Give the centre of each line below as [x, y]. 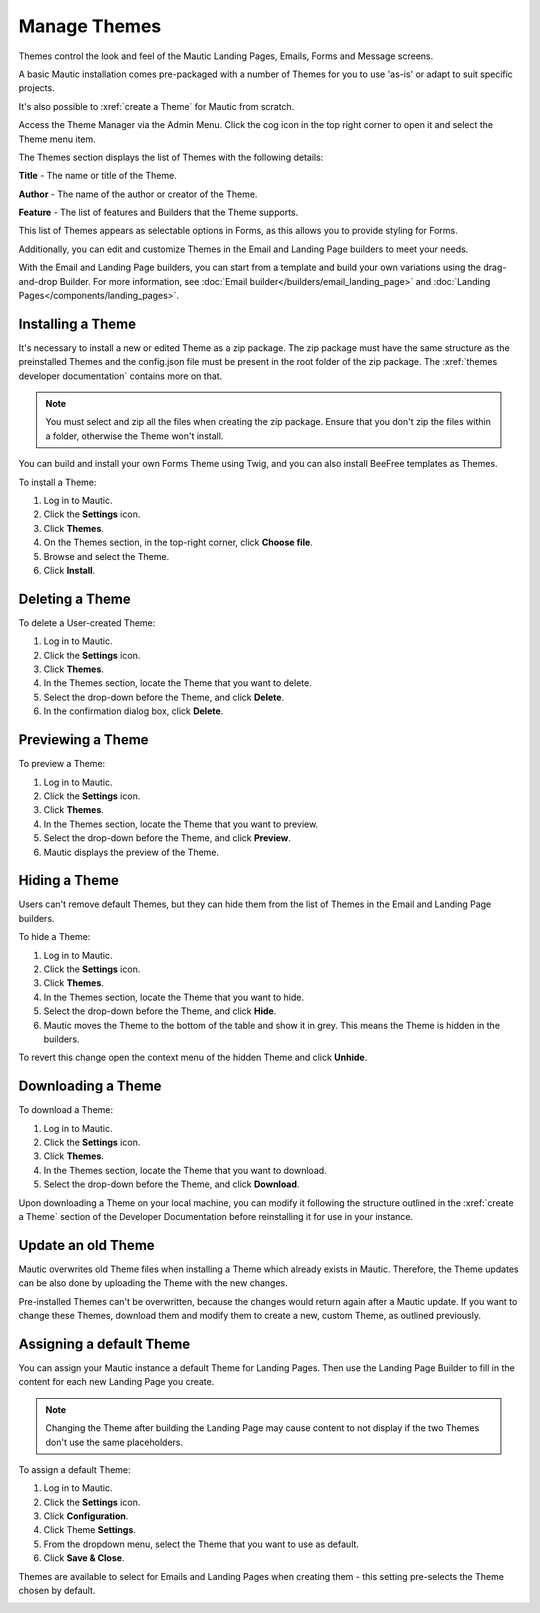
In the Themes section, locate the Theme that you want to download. [185, 1170]
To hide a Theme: [54, 937]
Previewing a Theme [83, 740]
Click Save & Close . [84, 1558]
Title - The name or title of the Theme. [97, 176]
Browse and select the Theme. [106, 556]
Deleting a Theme [75, 598]
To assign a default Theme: [74, 1469]
